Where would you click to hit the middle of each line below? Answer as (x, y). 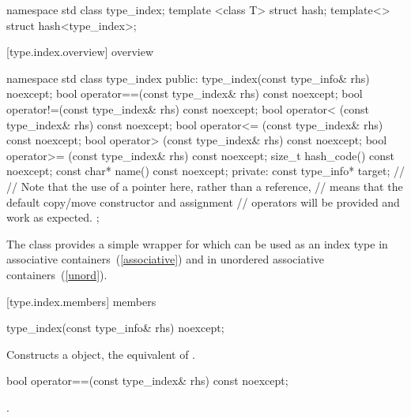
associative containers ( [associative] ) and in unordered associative (165, 259)
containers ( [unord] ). (57, 274)
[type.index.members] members (81, 301)
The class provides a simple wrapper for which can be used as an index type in (197, 243)
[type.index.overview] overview (80, 52)
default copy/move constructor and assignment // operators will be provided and (203, 202)
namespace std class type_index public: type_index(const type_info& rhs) (188, 78)
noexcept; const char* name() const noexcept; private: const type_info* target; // (205, 171)
